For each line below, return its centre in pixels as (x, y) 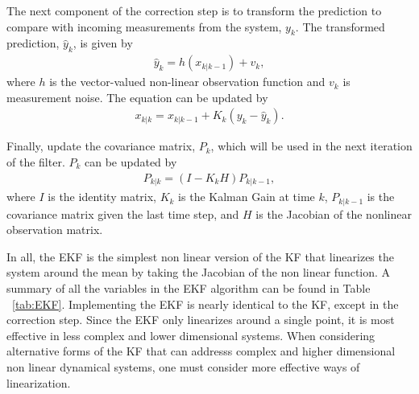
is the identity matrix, (102, 197)
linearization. (39, 382)
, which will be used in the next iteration (311, 146)
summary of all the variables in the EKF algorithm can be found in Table (189, 287)
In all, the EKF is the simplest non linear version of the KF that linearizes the (200, 256)
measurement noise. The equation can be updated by (137, 97)
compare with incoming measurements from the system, (144, 26)
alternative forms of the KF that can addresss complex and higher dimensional (201, 351)
